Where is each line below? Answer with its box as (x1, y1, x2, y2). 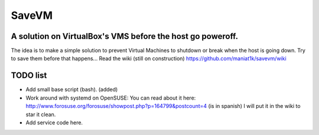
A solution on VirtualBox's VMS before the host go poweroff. (11, 31, 239, 41)
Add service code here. (25, 118, 83, 126)
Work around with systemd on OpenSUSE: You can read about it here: (25, 94, 196, 101)
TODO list (11, 71, 47, 81)
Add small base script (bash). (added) (25, 86, 118, 93)
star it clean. (25, 111, 56, 118)
